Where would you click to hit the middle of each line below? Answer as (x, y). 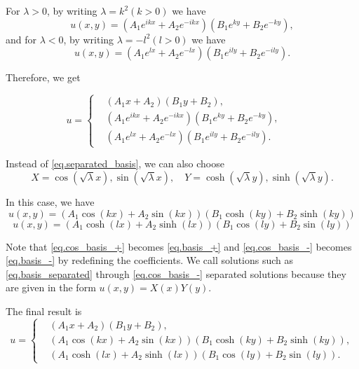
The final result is (44, 311)
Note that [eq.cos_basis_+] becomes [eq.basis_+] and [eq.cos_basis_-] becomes (179, 246)
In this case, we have (50, 201)
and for (21, 39)
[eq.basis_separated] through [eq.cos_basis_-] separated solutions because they (176, 273)
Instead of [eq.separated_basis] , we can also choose (115, 163)
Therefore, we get (43, 77)
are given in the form (51, 287)
